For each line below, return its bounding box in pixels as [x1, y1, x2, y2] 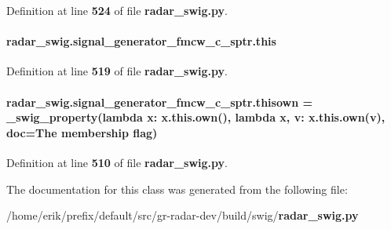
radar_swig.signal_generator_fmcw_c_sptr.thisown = [6, 93, 312, 110]
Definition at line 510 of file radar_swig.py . [6, 154, 228, 170]
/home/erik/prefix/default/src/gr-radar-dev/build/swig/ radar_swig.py [6, 207, 359, 224]
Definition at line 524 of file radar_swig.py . [6, 2, 228, 18]
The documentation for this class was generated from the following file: [6, 180, 348, 197]
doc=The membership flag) [6, 124, 158, 140]
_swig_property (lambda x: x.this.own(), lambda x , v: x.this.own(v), [6, 109, 386, 125]
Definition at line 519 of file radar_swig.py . [6, 63, 228, 79]
